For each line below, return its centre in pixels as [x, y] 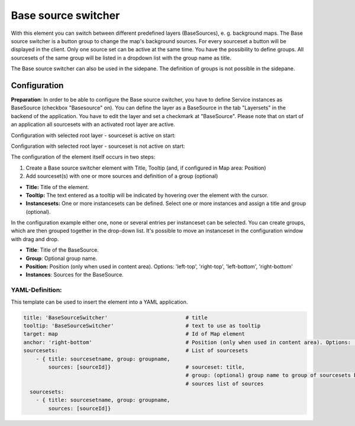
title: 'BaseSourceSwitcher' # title [115, 317]
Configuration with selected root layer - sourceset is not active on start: [98, 146]
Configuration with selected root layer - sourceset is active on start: [93, 135]
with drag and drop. [35, 239]
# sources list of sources [225, 383]
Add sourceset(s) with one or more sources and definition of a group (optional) [122, 176]
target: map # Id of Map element [134, 334]
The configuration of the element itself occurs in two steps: [83, 157]
